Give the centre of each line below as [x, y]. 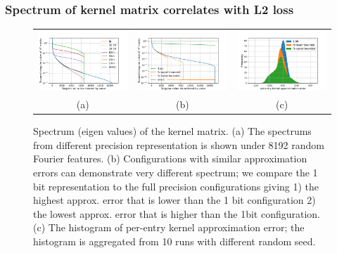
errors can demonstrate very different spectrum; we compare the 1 [176, 173]
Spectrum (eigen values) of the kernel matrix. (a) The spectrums [172, 131]
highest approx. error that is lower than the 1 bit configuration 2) [174, 200]
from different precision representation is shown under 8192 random [179, 144]
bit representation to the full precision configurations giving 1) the [176, 186]
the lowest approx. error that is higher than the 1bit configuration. [177, 213]
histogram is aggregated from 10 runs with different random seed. [174, 241]
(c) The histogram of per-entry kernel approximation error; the [169, 227]
